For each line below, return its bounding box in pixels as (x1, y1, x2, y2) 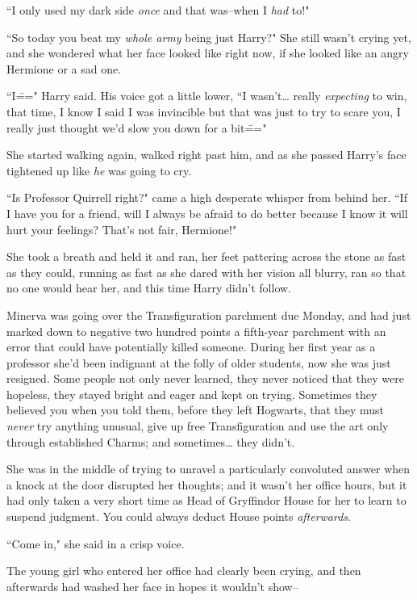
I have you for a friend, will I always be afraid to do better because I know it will (6, 204, 408, 221)
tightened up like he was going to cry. (6, 162, 192, 178)
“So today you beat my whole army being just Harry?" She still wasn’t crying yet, (6, 28, 411, 45)
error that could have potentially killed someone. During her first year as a (6, 338, 376, 355)
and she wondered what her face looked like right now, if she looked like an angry (6, 44, 409, 61)
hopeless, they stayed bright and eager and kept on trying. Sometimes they (6, 385, 377, 402)
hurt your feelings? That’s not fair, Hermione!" (6, 220, 237, 237)
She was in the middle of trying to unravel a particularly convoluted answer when (6, 460, 411, 477)
